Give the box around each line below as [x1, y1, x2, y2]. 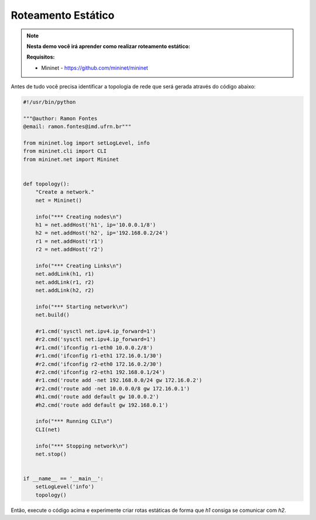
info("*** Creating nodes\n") [35, 213, 122, 220]
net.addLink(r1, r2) [35, 278, 95, 285]
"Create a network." [35, 189, 95, 195]
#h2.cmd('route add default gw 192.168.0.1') [35, 401, 169, 408]
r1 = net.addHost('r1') [35, 237, 104, 244]
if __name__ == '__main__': [23, 476, 104, 482]
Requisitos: [26, 53, 55, 61]
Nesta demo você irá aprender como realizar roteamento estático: [26, 43, 190, 50]
